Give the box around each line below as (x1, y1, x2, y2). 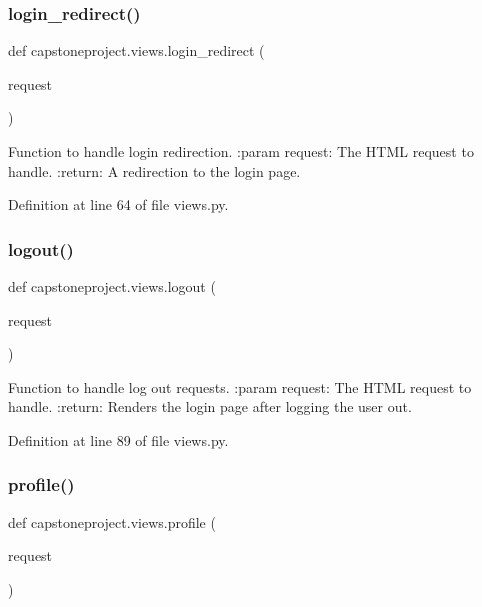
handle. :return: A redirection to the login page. (8, 160, 301, 181)
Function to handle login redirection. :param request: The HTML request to (8, 141, 474, 161)
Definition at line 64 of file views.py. (8, 194, 229, 215)
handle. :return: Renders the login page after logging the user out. (8, 396, 412, 417)
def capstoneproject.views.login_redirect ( (8, 40, 265, 61)
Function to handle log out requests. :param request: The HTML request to (8, 376, 472, 397)
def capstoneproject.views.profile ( (8, 511, 216, 532)
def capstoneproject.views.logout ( (8, 276, 216, 296)
